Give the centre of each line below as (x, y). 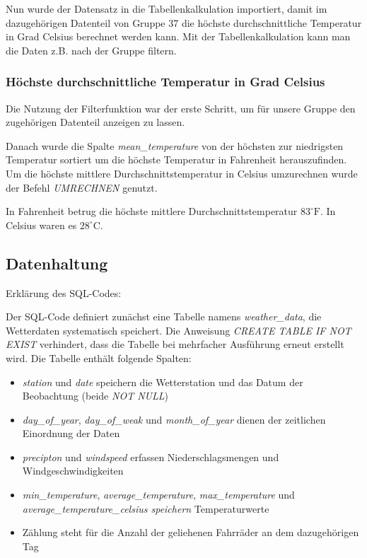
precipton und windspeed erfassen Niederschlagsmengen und (151, 457)
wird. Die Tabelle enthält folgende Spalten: (99, 358)
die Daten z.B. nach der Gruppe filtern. (91, 50)
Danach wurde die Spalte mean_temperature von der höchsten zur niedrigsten (175, 145)
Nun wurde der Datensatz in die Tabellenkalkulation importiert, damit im (167, 8)
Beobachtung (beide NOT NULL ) (95, 396)
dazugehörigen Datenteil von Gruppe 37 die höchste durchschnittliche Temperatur (184, 22)
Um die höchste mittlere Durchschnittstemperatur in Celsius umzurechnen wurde (182, 173)
